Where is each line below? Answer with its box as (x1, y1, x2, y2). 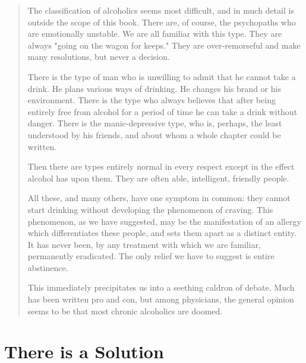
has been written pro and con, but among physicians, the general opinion (27, 293, 294, 305)
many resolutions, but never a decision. (27, 50, 170, 63)
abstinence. (27, 261, 68, 273)
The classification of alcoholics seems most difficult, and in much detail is (27, 4, 294, 16)
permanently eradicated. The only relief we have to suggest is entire (27, 250, 275, 262)
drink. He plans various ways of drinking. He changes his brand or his (27, 82, 281, 94)
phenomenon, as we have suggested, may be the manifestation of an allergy (27, 215, 301, 227)
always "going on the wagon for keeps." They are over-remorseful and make (27, 39, 301, 51)
